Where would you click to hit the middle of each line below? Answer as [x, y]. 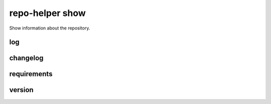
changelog [26, 58]
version [21, 90]
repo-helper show [48, 13]
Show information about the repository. [50, 28]
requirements [31, 74]
